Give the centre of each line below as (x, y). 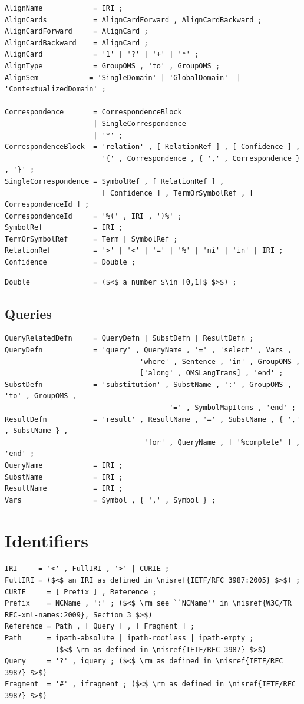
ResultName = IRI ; (64, 489)
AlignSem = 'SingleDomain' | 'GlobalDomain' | (123, 77)
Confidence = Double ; (70, 262)
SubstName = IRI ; (64, 477)
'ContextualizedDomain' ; (55, 89)
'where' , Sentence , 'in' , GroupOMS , (220, 361)
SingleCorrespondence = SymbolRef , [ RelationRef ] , (115, 181)
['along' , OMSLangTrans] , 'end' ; (212, 373)
